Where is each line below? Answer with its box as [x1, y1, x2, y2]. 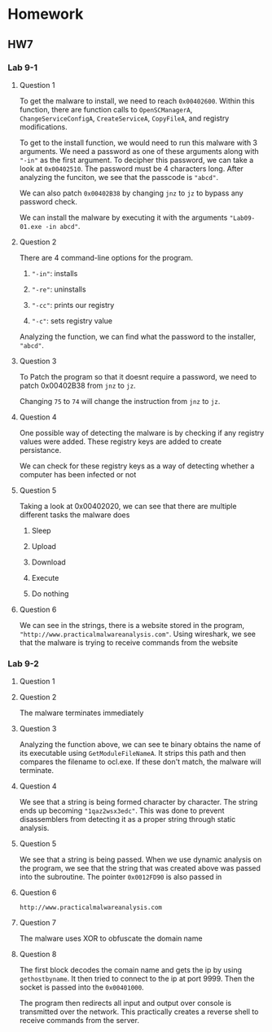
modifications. [19, 121, 68, 131]
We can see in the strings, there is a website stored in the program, [19, 620, 245, 630]
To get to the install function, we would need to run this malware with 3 [19, 138, 258, 147]
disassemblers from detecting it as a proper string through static [19, 815, 236, 824]
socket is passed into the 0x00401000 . [19, 982, 144, 992]
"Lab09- [229, 213, 256, 222]
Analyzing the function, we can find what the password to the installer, [19, 332, 257, 341]
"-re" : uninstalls [31, 284, 86, 294]
